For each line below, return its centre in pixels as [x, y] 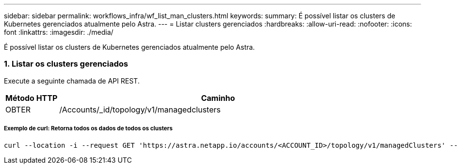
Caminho [218, 98]
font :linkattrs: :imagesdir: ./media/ [59, 32]
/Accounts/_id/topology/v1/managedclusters [140, 109]
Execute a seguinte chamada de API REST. [72, 81]
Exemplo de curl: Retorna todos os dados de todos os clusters [88, 129]
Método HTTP [32, 98]
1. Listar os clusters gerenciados [66, 64]
